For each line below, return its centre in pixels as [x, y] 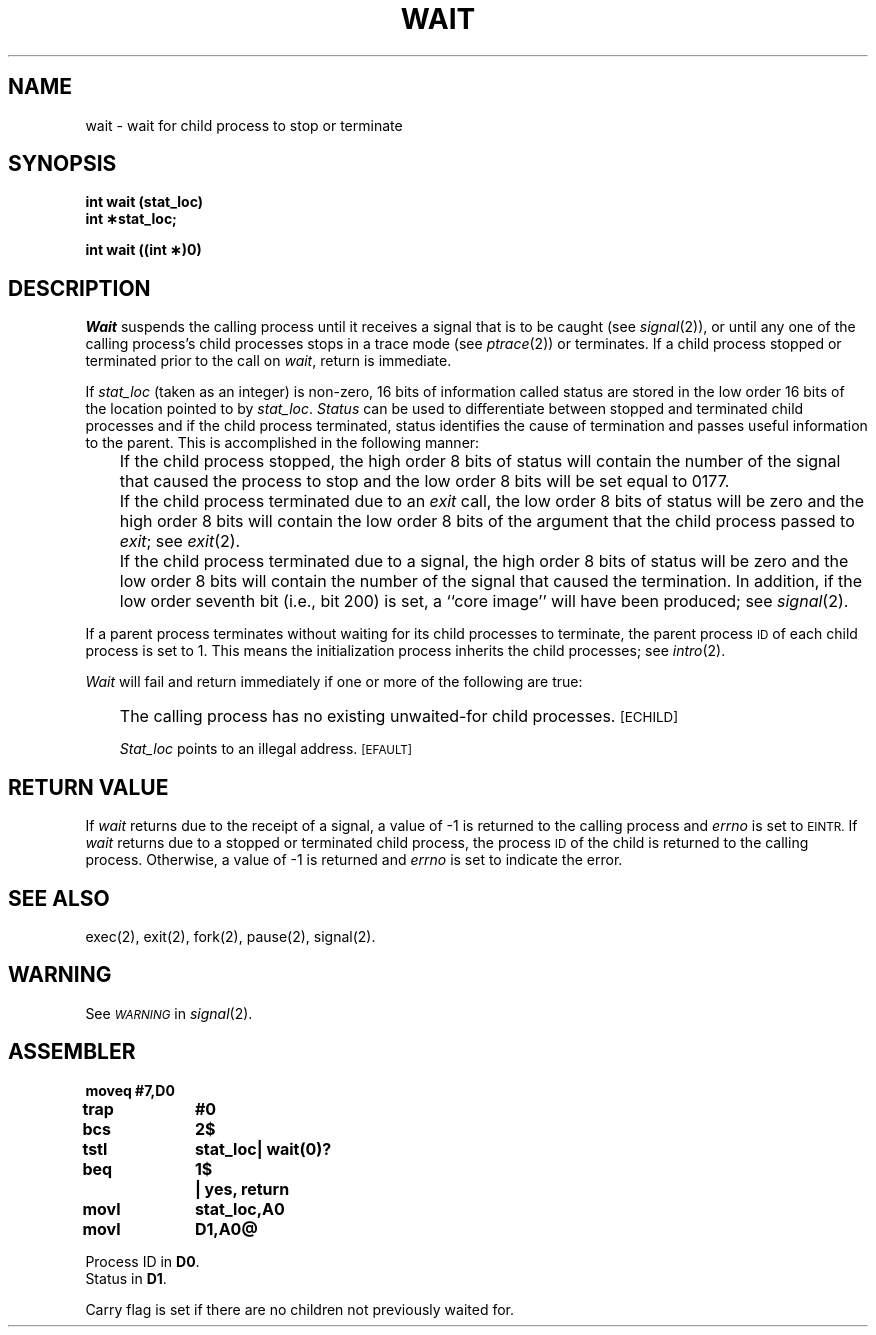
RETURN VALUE [88, 787]
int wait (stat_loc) [144, 202]
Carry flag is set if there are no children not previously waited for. [300, 1309]
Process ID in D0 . [142, 1261]
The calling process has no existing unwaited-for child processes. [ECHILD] [399, 716]
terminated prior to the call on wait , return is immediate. [268, 361]
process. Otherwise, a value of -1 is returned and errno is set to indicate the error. [354, 860]
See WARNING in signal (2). [169, 1013]
